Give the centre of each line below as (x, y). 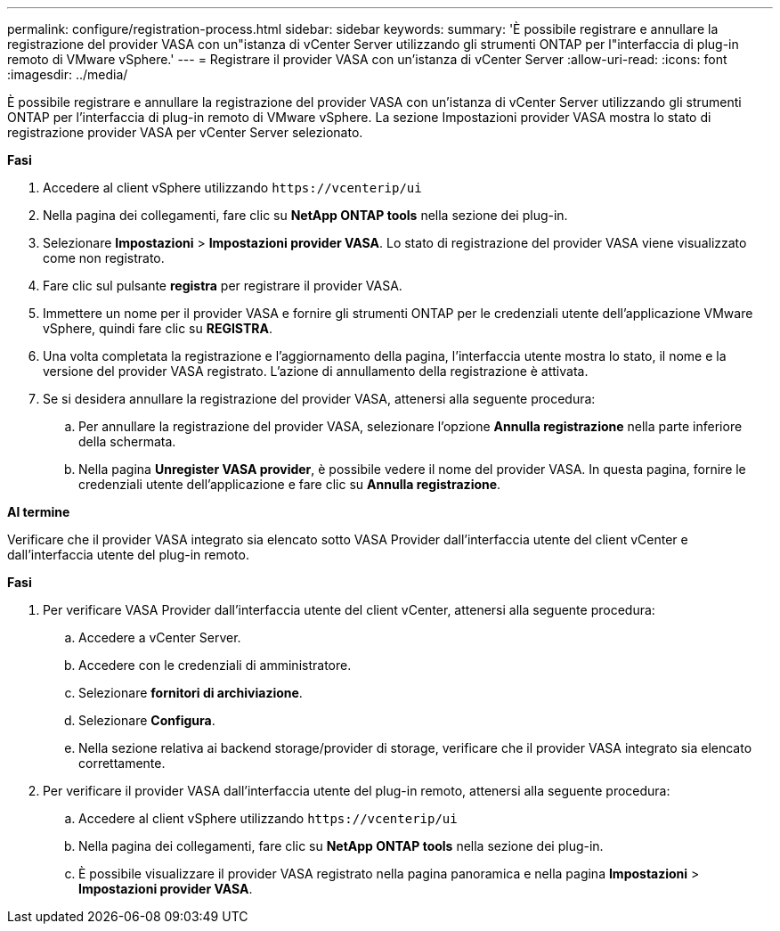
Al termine (39, 512)
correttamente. (122, 763)
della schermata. (127, 441)
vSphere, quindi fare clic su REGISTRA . (158, 328)
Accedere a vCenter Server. (160, 637)
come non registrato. (104, 258)
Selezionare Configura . (147, 720)
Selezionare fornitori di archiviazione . (191, 693)
